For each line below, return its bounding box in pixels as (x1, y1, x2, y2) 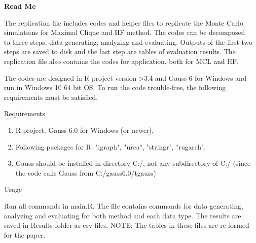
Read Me (4, 1, 36, 11)
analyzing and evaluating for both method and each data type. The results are (4, 210, 241, 220)
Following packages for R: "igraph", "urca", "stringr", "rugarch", (15, 141, 206, 152)
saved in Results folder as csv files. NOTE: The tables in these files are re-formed (4, 220, 249, 230)
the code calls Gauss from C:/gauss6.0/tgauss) (15, 167, 156, 178)
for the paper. (4, 229, 46, 240)
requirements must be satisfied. (4, 91, 98, 102)
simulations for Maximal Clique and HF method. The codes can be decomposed (4, 27, 245, 37)
